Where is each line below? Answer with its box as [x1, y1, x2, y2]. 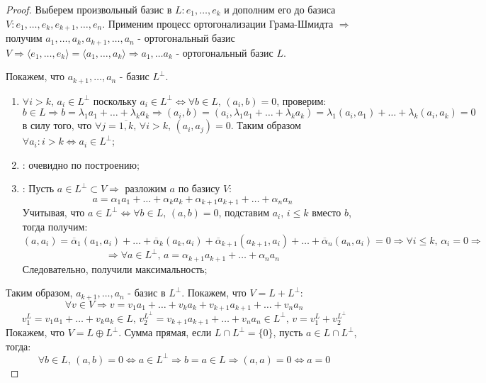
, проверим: [276, 93, 327, 108]
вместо [312, 205, 341, 220]
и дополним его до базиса [224, 2, 336, 16]
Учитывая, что [22, 205, 85, 220]
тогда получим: [22, 218, 88, 233]
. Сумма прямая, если [118, 325, 212, 340]
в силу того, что [22, 118, 92, 133]
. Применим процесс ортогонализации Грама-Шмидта [102, 16, 334, 30]
